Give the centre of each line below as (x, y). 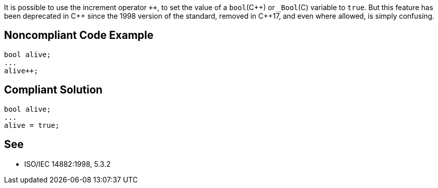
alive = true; (32, 125)
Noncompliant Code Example (79, 35)
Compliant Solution (53, 90)
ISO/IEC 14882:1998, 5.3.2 (67, 164)
